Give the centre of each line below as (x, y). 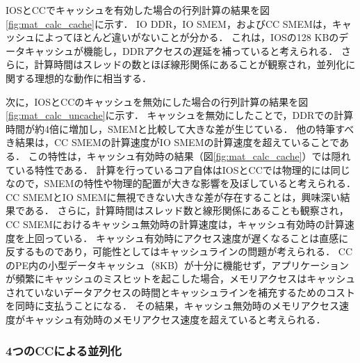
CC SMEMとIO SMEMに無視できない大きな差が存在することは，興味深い (173, 196)
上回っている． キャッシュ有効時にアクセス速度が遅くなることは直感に (187, 237)
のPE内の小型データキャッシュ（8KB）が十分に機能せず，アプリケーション (177, 265)
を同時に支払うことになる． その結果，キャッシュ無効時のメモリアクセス (172, 306)
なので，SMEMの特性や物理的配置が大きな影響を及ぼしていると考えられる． (181, 183)
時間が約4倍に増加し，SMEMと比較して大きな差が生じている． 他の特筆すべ (180, 128)
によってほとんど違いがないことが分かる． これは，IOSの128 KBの (187, 37)
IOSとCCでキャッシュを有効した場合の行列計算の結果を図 (138, 10)
